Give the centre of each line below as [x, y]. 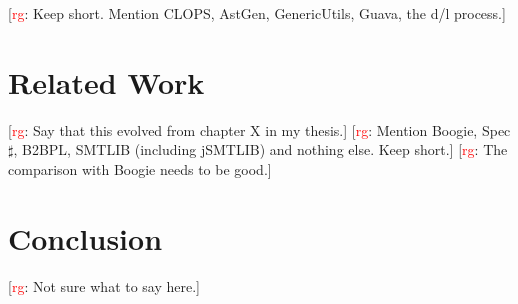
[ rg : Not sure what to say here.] [104, 285]
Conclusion [85, 237]
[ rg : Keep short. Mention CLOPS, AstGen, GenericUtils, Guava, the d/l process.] [257, 13]
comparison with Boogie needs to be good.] [140, 168]
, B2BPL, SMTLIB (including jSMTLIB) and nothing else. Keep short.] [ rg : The [260, 149]
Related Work [106, 81]
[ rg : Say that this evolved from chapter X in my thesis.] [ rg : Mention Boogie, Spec [259, 129]
